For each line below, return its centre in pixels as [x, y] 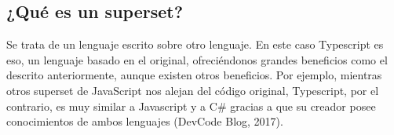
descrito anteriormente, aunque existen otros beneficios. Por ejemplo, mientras [194, 75]
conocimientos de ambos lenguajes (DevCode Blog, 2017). [145, 121]
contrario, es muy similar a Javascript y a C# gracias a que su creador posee [191, 106]
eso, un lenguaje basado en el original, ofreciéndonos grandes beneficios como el [197, 59]
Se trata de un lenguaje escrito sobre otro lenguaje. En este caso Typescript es [195, 44]
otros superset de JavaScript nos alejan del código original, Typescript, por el [193, 90]
